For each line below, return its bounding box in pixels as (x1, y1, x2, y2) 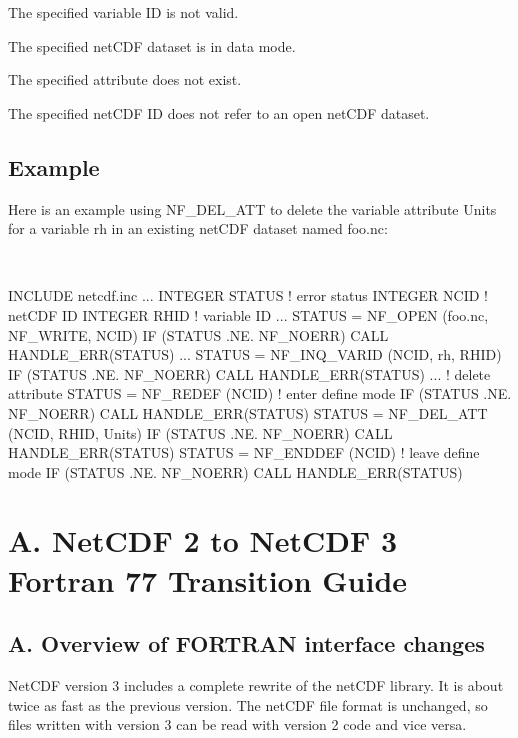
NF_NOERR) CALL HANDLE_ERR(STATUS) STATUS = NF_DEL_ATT (8, 402, 488, 423)
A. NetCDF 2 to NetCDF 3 (8, 520, 398, 561)
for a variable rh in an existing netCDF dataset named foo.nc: (8, 218, 388, 239)
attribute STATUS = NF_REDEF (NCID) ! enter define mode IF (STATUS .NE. (8, 383, 512, 404)
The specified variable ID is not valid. (8, 2, 239, 22)
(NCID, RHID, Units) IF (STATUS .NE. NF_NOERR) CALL (8, 422, 393, 443)
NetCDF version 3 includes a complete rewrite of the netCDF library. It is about (8, 675, 504, 696)
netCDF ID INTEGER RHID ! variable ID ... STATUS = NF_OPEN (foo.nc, (8, 304, 489, 325)
